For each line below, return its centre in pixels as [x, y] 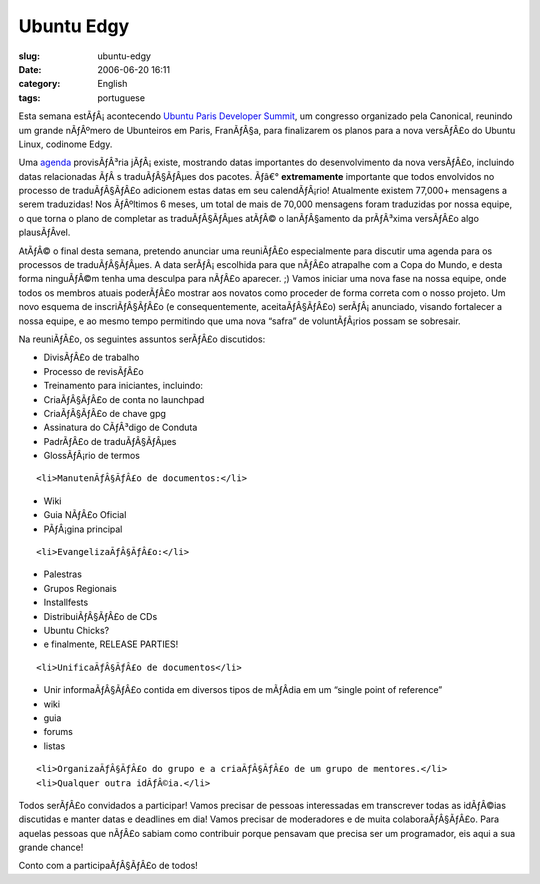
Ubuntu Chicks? [76, 630]
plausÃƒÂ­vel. [44, 232]
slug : [29, 56]
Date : [30, 69]
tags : [29, 97]
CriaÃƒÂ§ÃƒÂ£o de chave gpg [105, 413]
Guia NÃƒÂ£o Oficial [85, 515]
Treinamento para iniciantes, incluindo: [123, 386]
